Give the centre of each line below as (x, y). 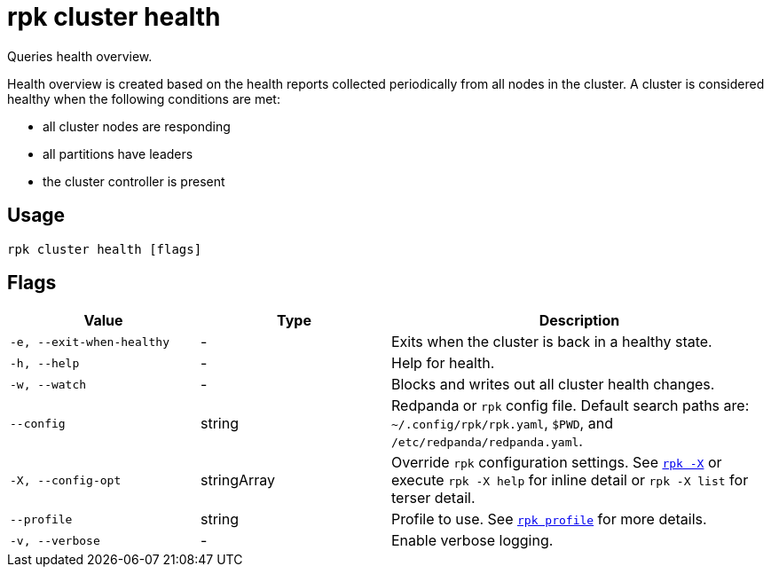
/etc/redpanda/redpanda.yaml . (487, 441)
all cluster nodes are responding (137, 126)
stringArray (238, 480)
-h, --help (45, 363)
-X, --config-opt (66, 480)
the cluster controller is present (134, 181)
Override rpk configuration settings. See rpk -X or (557, 463)
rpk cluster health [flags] (105, 249)
